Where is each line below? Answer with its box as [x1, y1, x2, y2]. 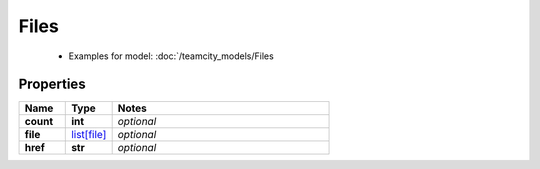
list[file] [71, 128, 107, 142]
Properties [18, 76, 86, 93]
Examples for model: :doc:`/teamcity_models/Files [68, 50, 274, 62]
